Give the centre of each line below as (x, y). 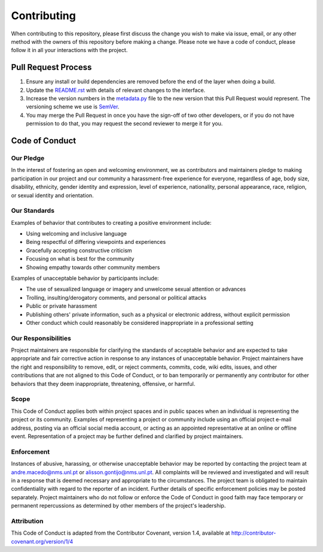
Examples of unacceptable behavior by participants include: (85, 278)
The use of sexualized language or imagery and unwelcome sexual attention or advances (136, 289)
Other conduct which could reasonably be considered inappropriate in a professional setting (140, 322)
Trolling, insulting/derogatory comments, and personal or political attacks (116, 297)
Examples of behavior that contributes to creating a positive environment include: (111, 222)
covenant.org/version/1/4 (42, 541)
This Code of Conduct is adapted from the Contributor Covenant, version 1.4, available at (121, 533)
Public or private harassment (62, 306)
